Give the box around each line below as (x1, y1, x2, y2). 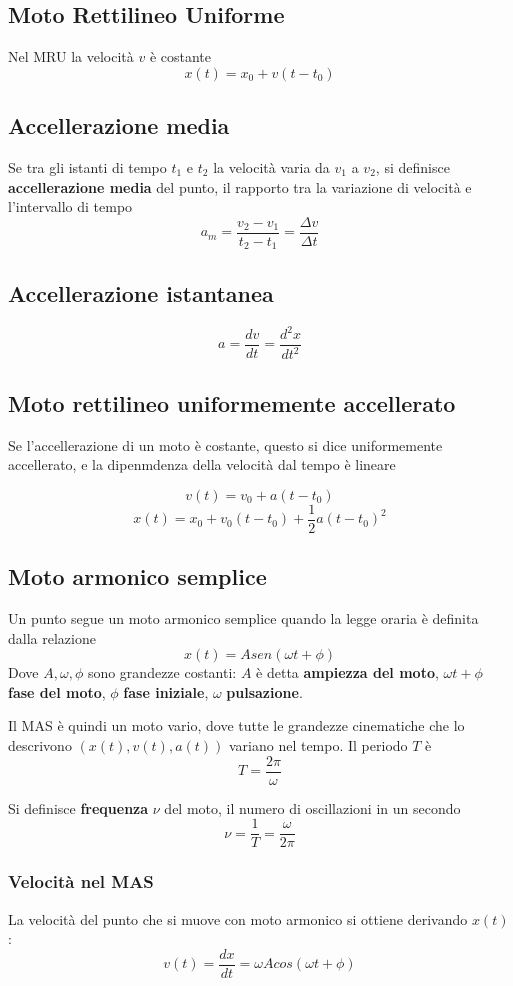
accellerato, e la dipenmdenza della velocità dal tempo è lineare (8, 454, 396, 475)
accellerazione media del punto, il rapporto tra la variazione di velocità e (8, 176, 472, 197)
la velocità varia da (213, 157, 330, 177)
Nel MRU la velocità (8, 46, 134, 67)
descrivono (8, 735, 72, 756)
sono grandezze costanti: (87, 662, 237, 683)
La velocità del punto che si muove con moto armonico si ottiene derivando (8, 908, 468, 929)
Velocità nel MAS (8, 869, 154, 894)
